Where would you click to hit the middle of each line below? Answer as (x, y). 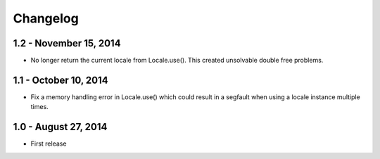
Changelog (46, 18)
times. (39, 107)
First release (49, 144)
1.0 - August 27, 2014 (60, 127)
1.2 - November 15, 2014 (67, 43)
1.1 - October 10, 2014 (61, 80)
